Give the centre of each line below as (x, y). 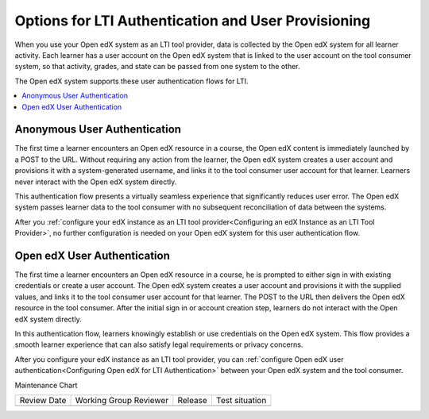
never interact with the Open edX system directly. (96, 182)
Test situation (241, 400)
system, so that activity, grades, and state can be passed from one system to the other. (158, 67)
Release (193, 400)
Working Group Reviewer (122, 400)
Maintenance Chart (46, 385)
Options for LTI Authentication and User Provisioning (193, 21)
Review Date (43, 400)
